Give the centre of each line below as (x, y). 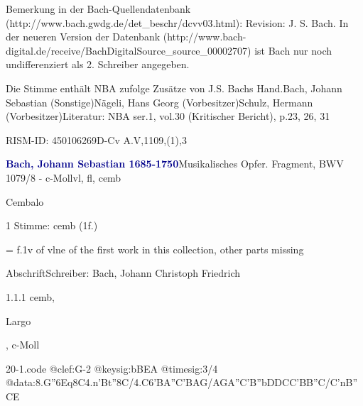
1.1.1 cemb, (30, 296)
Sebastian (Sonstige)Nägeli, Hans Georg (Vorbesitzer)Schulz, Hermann (159, 102)
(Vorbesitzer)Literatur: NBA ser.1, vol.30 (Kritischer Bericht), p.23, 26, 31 (168, 116)
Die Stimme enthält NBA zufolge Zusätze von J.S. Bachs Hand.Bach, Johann (174, 88)
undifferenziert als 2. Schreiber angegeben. (98, 64)
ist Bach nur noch (293, 50)
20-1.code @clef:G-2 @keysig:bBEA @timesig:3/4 (112, 368)
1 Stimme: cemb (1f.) (52, 225)
